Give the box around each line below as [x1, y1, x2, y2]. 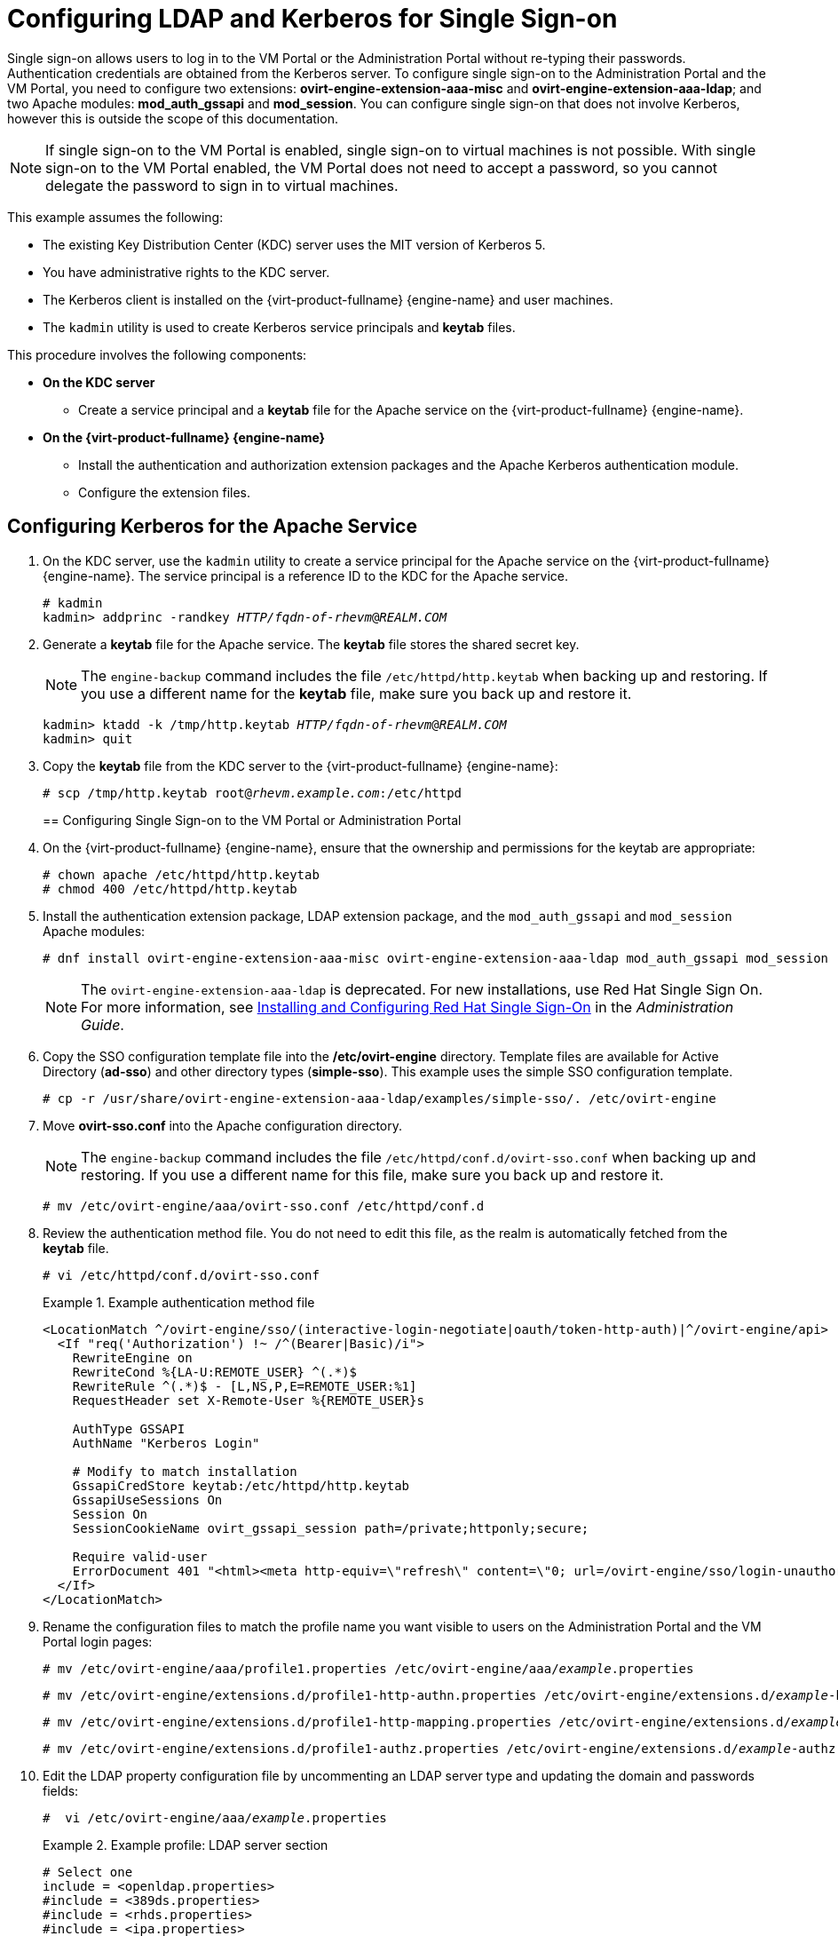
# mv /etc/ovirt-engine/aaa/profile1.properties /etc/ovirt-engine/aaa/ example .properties [43, 1661, 694, 1676]
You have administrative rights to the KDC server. [43, 264, 330, 280]
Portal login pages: [43, 1633, 153, 1649]
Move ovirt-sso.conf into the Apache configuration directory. [43, 1117, 402, 1133]
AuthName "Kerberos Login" [72, 1435, 260, 1450]
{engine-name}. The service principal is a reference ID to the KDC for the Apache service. [43, 567, 569, 583]
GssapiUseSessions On [72, 1492, 223, 1507]
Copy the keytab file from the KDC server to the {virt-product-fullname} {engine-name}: [43, 758, 558, 774]
